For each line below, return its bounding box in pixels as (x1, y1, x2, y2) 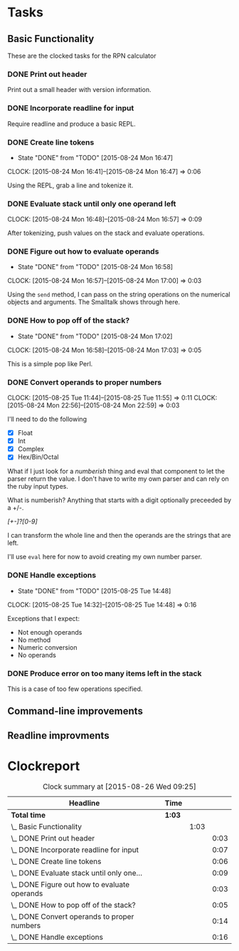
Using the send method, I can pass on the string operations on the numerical (7, 290, 231, 299)
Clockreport (7, 758, 80, 774)
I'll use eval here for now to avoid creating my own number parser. (7, 553, 203, 561)
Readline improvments (7, 729, 110, 742)
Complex (17, 445, 45, 453)
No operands (17, 650, 57, 659)
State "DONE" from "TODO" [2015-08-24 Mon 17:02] (17, 332, 173, 341)
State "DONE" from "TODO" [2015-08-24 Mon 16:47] (17, 153, 173, 162)
